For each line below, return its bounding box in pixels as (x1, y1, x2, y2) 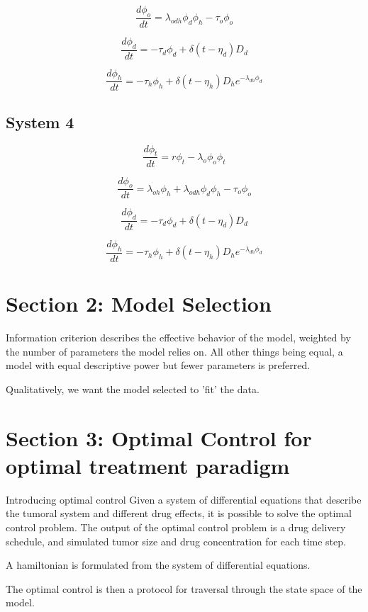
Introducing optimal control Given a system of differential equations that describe (6, 492, 362, 506)
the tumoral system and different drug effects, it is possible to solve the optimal (6, 506, 352, 521)
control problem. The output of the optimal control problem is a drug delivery (6, 520, 346, 534)
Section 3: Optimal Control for (6, 423, 312, 452)
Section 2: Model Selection (6, 289, 272, 318)
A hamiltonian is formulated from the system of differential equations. (6, 557, 311, 572)
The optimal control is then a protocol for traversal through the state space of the (6, 581, 362, 596)
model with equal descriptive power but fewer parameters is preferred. (6, 358, 311, 373)
